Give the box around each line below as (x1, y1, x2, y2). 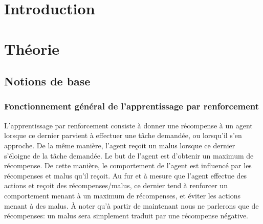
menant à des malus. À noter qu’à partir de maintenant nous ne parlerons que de (4, 200, 259, 211)
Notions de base (4, 73, 91, 89)
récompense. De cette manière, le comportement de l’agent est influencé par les (4, 160, 252, 171)
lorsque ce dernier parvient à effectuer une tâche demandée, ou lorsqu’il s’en (4, 130, 242, 141)
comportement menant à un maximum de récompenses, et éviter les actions (4, 190, 240, 200)
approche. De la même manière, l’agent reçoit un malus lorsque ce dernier (4, 140, 235, 150)
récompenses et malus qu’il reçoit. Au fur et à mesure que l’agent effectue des (4, 170, 247, 181)
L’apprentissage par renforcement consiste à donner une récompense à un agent (4, 120, 253, 130)
